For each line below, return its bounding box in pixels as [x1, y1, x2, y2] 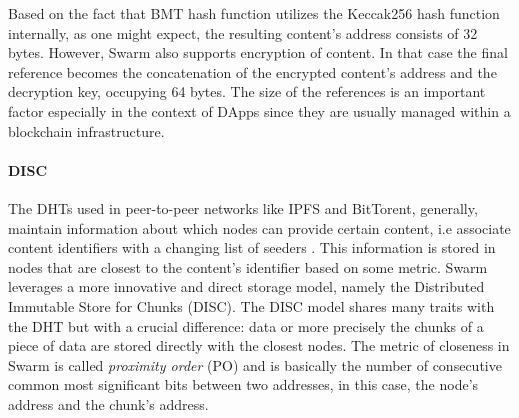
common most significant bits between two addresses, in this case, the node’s [8, 374, 479, 395]
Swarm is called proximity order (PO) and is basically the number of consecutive [8, 354, 502, 375]
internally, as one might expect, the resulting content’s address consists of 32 [8, 22, 478, 43]
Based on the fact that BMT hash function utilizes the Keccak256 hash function [8, 3, 500, 23]
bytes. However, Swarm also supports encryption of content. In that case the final [8, 42, 508, 63]
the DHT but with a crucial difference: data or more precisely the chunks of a [8, 315, 484, 336]
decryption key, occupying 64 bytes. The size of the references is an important [8, 81, 486, 102]
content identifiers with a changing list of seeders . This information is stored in [8, 237, 496, 258]
